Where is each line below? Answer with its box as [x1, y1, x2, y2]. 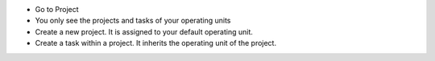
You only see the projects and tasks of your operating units [35, 16, 231, 26]
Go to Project [35, 5, 80, 14]
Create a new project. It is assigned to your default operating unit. [35, 26, 253, 36]
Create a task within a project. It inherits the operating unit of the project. [35, 39, 277, 48]
